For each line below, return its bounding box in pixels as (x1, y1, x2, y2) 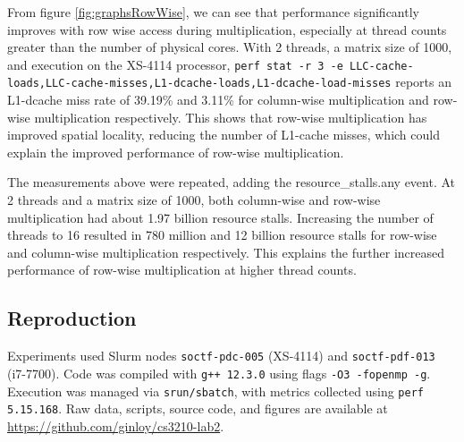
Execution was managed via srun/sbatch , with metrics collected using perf (7, 381, 424, 400)
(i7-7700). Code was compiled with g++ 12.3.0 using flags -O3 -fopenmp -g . (7, 363, 431, 382)
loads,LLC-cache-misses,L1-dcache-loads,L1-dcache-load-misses (7, 77, 392, 90)
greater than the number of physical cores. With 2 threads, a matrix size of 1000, (7, 38, 452, 56)
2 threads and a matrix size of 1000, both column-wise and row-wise (7, 191, 381, 209)
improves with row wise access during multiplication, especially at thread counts (7, 20, 447, 38)
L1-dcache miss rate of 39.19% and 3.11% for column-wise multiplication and (7, 90, 429, 109)
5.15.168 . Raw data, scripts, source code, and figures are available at (7, 399, 388, 418)
